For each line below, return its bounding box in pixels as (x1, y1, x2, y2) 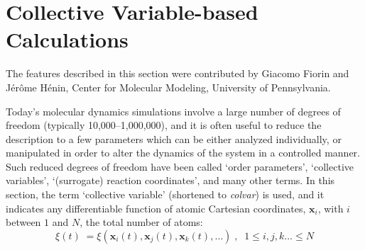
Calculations (6, 25, 129, 54)
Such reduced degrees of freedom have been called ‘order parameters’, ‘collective (6, 159, 354, 174)
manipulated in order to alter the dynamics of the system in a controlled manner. (6, 145, 360, 160)
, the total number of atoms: (80, 215, 203, 229)
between (6, 215, 41, 229)
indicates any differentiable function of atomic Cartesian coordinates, (6, 200, 306, 215)
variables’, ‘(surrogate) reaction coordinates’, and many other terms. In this (6, 173, 335, 188)
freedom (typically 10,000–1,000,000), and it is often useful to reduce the (6, 118, 322, 132)
